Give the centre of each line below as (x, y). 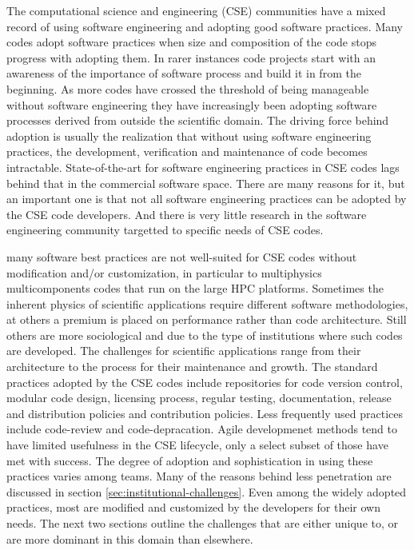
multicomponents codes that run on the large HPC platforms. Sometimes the (195, 288)
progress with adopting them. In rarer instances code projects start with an (191, 57)
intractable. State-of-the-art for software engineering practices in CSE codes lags (203, 167)
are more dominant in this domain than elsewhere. (130, 538)
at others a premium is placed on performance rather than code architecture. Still (207, 319)
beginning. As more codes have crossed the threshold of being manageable (188, 88)
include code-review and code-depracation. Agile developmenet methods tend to (202, 429)
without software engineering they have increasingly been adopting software (192, 104)
